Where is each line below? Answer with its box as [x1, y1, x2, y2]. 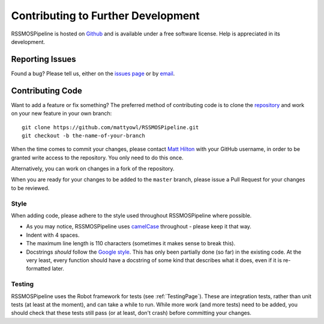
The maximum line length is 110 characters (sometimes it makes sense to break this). [26, 240, 236, 247]
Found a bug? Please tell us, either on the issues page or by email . [11, 70, 175, 77]
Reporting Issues [11, 54, 76, 64]
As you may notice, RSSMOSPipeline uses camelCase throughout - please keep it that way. [26, 223, 252, 230]
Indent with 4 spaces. [26, 231, 80, 239]
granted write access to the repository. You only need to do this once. [11, 154, 184, 161]
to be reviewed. [11, 184, 50, 192]
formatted [26, 265, 51, 272]
